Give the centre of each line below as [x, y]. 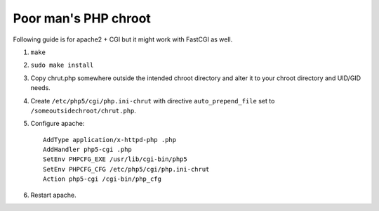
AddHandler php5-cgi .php [88, 150]
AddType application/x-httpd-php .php [110, 140]
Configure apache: [58, 124]
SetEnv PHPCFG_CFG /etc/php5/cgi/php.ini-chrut [126, 169]
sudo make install [62, 65]
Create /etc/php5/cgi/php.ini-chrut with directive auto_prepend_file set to [153, 101]
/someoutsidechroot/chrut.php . [84, 110]
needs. [40, 88]
